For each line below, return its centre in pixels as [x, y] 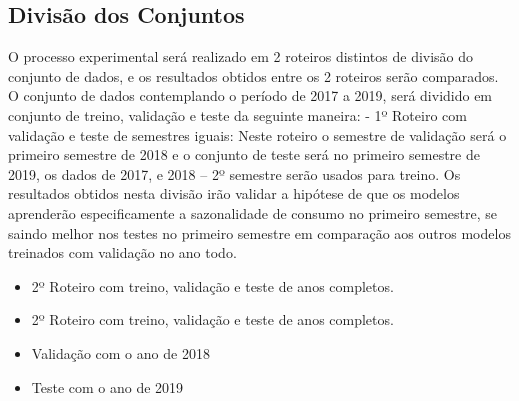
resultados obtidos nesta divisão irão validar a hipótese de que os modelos [234, 193]
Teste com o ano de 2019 [107, 386]
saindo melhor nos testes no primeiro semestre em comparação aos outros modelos [259, 232]
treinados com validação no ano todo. [122, 252]
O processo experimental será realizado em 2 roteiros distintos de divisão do [241, 56]
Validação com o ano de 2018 [120, 352]
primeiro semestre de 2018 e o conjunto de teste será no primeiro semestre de [244, 154]
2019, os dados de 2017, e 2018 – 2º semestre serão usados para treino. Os [234, 173]
